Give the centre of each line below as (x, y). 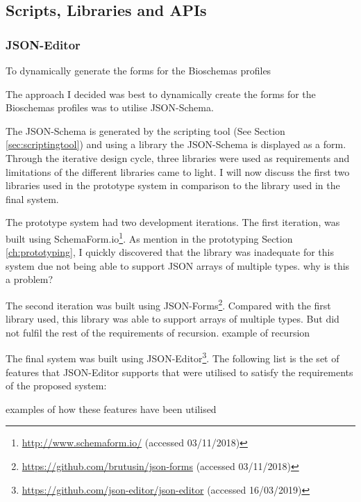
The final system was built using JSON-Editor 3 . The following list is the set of (173, 357)
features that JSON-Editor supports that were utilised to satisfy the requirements (179, 372)
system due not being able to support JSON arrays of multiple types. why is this (178, 265)
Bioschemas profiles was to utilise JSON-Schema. (110, 107)
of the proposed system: (56, 386)
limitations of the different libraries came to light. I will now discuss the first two (178, 171)
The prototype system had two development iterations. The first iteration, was (173, 222)
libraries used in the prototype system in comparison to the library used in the (173, 185)
